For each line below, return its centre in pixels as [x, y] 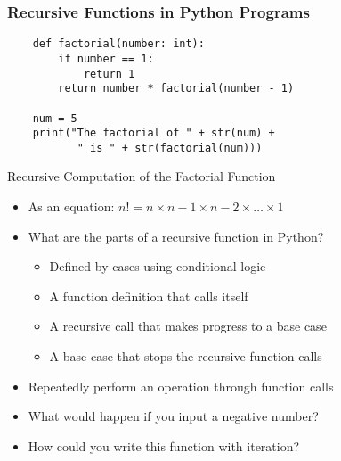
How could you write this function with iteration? [164, 445]
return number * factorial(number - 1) [176, 89]
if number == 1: [106, 58]
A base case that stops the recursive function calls [186, 356]
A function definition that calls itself [149, 296]
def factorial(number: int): [118, 44]
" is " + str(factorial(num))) [170, 148]
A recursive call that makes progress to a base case [188, 326]
